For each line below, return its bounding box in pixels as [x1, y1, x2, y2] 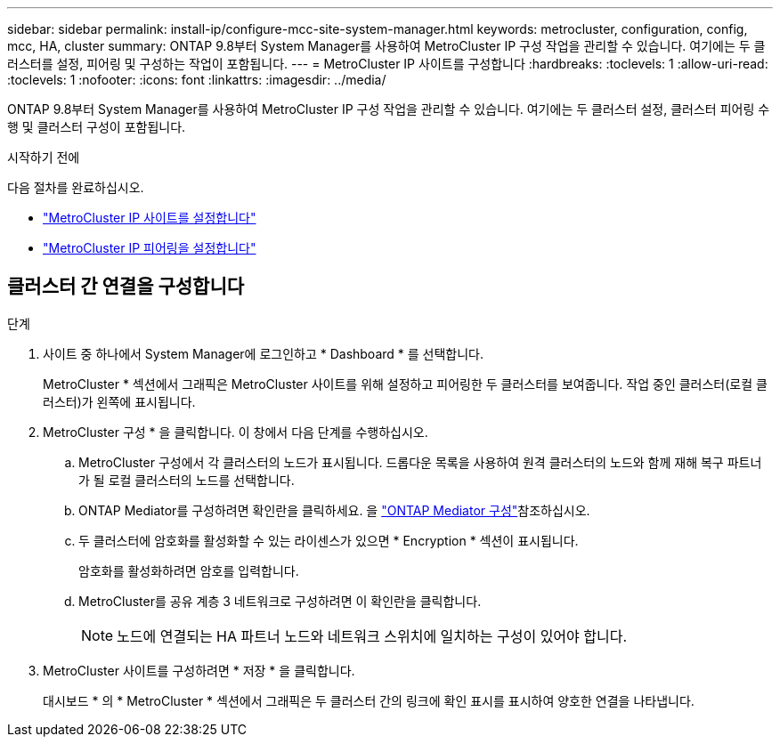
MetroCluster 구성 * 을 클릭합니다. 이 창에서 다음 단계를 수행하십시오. [43, 424, 428, 440]
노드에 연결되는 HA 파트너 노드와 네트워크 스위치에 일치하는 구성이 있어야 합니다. [117, 627, 628, 645]
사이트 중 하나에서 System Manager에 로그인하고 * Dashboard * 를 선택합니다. [43, 345, 484, 361]
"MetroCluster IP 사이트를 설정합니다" [43, 210, 256, 225]
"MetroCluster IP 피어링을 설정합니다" [43, 240, 256, 255]
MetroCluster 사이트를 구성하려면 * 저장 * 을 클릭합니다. [43, 662, 355, 678]
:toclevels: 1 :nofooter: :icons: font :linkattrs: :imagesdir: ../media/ [7, 72, 386, 87]
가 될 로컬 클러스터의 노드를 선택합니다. [78, 472, 295, 488]
